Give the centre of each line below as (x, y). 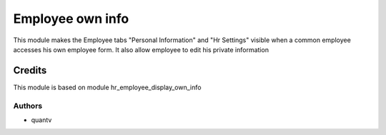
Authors (28, 106)
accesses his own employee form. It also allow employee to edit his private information (141, 49)
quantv (41, 120)
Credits (30, 70)
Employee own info (71, 19)
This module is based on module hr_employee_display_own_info (107, 87)
